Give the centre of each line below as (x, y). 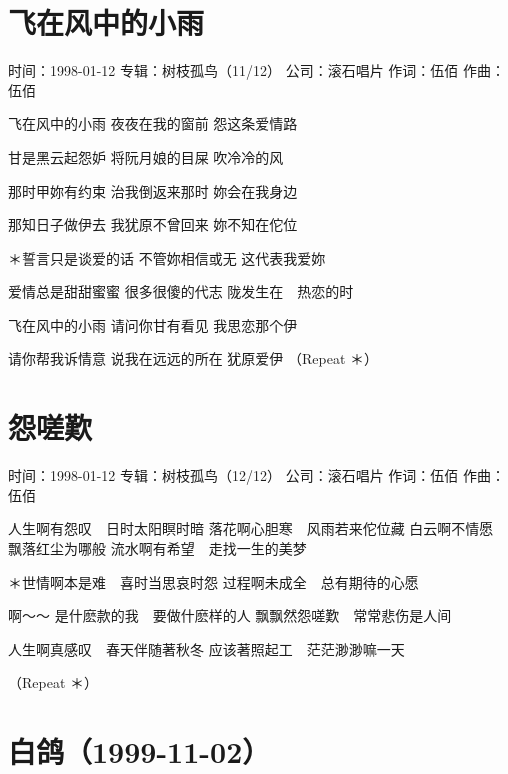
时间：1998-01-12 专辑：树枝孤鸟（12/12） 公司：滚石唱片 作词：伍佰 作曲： (256, 475)
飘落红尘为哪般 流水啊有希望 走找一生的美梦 (157, 547)
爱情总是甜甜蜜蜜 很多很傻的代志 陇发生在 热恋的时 (181, 291)
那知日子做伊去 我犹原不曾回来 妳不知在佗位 (153, 224)
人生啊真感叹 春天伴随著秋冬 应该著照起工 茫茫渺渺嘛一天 (206, 648)
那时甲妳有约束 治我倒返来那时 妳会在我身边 (153, 190)
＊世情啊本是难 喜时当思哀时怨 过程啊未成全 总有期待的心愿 (213, 581)
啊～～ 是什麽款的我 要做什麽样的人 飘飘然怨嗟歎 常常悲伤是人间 (230, 615)
